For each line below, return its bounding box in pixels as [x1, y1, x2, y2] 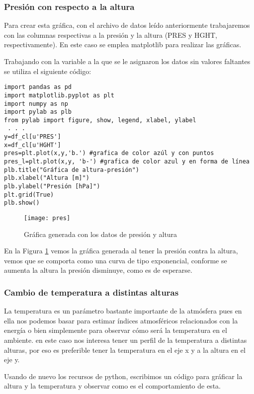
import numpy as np [4, 100, 68, 107]
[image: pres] [24, 215, 71, 222]
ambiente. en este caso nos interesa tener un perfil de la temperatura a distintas [4, 335, 247, 345]
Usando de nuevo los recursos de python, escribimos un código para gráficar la [4, 371, 243, 381]
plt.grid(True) [4, 191, 54, 198]
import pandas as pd [4, 83, 72, 91]
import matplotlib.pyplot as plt [4, 91, 114, 99]
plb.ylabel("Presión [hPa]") [4, 183, 100, 190]
